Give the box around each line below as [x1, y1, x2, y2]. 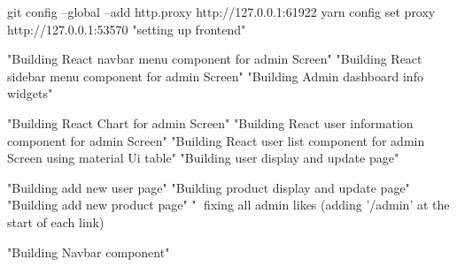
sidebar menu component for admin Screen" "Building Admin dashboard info [7, 66, 423, 85]
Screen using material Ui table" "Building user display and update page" [7, 149, 399, 167]
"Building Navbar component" [7, 242, 170, 261]
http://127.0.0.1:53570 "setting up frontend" [7, 19, 246, 38]
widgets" [7, 84, 53, 103]
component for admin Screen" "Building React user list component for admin [7, 131, 425, 149]
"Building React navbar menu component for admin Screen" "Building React [7, 50, 422, 68]
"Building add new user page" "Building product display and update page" [7, 178, 410, 196]
